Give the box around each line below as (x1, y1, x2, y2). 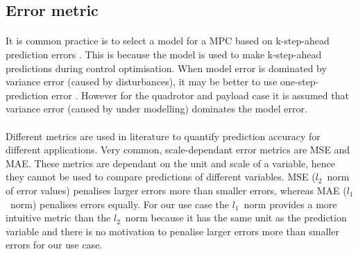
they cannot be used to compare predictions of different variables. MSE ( (6, 169, 316, 184)
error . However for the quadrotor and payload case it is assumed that (51, 87, 349, 102)
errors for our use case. (6, 237, 103, 252)
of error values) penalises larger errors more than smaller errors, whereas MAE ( (6, 183, 347, 197)
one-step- (280, 74, 319, 89)
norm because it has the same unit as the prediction (125, 210, 347, 225)
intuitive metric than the (6, 210, 111, 225)
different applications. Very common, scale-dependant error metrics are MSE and (6, 142, 350, 157)
